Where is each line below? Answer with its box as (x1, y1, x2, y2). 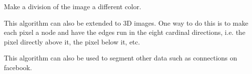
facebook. (4, 62, 32, 72)
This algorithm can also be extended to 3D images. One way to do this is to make (4, 17, 249, 28)
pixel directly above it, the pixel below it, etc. (4, 36, 140, 46)
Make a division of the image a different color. (4, 1, 142, 11)
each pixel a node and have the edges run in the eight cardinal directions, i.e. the (4, 27, 246, 37)
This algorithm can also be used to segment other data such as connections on (4, 53, 237, 63)
